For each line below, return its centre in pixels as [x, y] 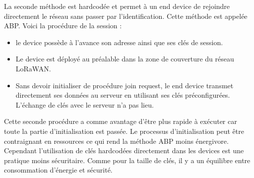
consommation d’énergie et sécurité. [58, 170]
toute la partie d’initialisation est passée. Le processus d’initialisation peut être [124, 131]
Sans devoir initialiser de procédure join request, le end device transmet [125, 85]
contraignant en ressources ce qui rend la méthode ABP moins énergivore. [116, 141]
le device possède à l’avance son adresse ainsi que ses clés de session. [119, 42]
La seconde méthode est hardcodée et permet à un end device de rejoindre [117, 6]
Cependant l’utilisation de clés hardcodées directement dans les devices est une [124, 150]
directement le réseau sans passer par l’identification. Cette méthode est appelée [126, 16]
